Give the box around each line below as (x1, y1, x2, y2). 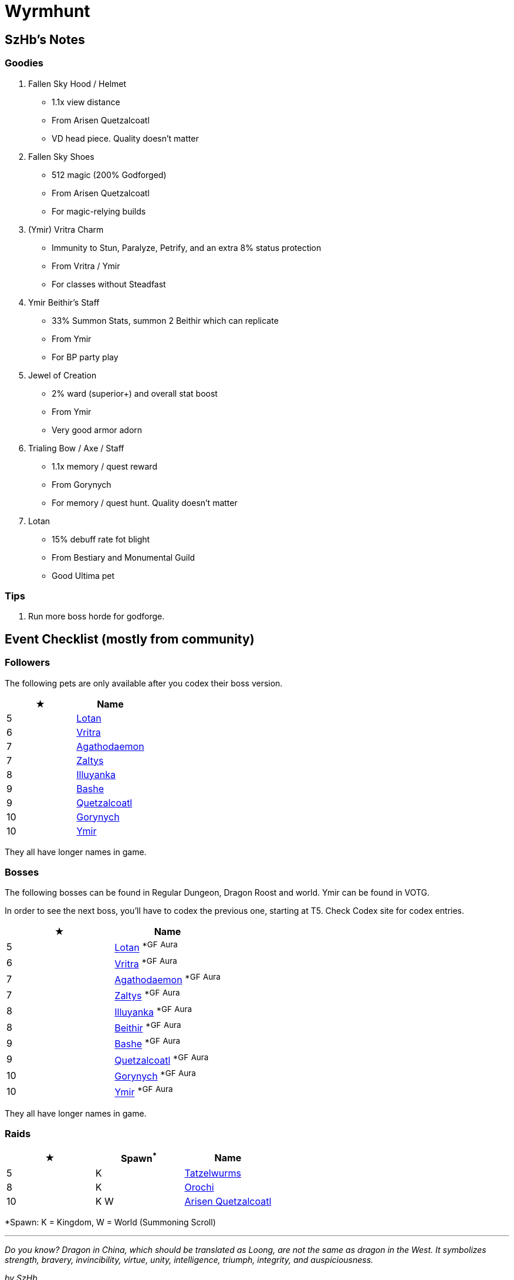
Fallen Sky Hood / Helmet (28, 78, 127, 89)
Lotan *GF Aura (114, 940, 178, 954)
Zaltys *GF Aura (114, 988, 180, 1002)
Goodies (5, 57, 43, 69)
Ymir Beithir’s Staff (28, 297, 100, 307)
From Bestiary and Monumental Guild (52, 552, 195, 562)
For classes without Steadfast (52, 279, 166, 289)
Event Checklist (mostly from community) (5, 631, 255, 646)
